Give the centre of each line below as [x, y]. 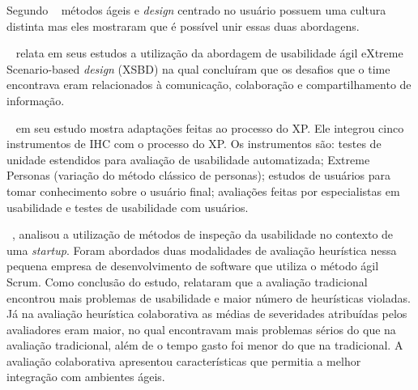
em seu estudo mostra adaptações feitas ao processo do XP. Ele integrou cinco [210, 127]
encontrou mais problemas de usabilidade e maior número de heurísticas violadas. [209, 297]
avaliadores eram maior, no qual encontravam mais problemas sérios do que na [201, 329]
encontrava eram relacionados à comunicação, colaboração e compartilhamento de [209, 85]
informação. [36, 100]
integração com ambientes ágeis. [86, 377]
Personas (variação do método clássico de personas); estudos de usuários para [199, 175]
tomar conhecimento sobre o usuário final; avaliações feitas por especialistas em [203, 191]
